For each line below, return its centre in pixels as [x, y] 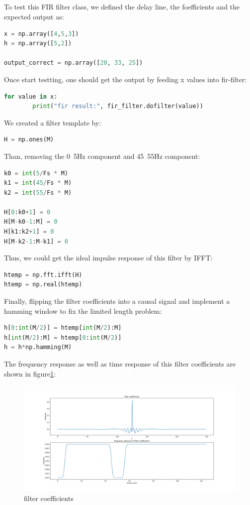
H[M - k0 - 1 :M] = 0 [31, 222]
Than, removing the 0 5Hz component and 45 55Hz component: [102, 156]
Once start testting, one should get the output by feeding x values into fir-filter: [125, 79]
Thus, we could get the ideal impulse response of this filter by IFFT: [108, 258]
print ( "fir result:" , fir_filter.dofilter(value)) [118, 106]
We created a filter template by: [53, 122]
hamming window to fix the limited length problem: [83, 311]
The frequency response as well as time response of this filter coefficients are [120, 364]
